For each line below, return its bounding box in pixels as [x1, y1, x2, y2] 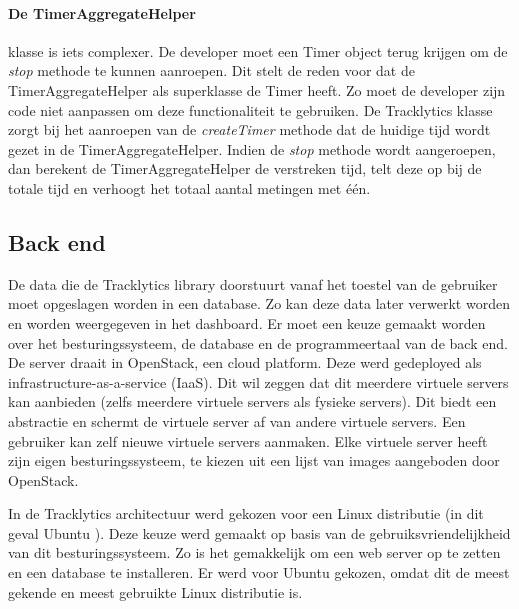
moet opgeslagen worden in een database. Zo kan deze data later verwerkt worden [8, 293, 510, 314]
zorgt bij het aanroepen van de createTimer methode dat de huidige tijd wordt [8, 119, 491, 140]
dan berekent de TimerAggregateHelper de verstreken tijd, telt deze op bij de [8, 158, 482, 179]
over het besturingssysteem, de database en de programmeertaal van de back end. [8, 332, 508, 353]
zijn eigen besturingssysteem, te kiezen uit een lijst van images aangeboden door [8, 450, 500, 471]
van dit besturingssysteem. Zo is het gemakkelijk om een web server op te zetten [8, 542, 501, 563]
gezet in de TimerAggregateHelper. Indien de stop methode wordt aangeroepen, [8, 138, 496, 159]
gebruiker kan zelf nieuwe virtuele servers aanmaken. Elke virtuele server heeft [8, 430, 488, 451]
